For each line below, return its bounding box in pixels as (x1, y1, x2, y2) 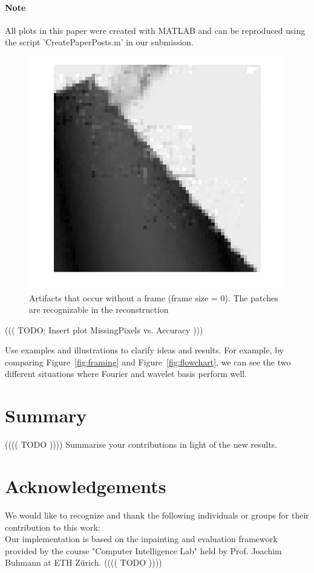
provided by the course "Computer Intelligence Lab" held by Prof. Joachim (5, 544, 282, 557)
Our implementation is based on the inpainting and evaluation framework (5, 532, 278, 545)
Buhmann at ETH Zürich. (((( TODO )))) (5, 556, 162, 569)
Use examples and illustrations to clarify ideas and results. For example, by (5, 344, 284, 356)
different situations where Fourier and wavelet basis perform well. (5, 367, 247, 380)
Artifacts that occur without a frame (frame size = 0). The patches (29, 291, 278, 304)
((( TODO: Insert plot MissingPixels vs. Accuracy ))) (5, 323, 203, 336)
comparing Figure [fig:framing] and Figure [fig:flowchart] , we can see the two (5, 355, 291, 368)
